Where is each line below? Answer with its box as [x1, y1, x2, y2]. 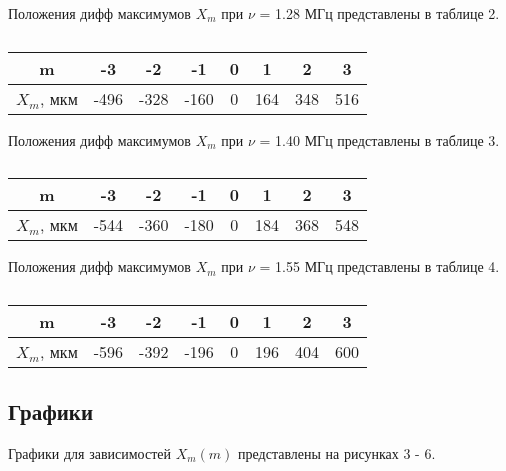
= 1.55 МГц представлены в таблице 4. [259, 256, 500, 277]
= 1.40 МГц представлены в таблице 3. [259, 129, 500, 150]
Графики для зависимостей [8, 442, 171, 463]
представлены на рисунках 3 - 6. [238, 442, 436, 463]
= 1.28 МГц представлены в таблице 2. [259, 3, 500, 23]
